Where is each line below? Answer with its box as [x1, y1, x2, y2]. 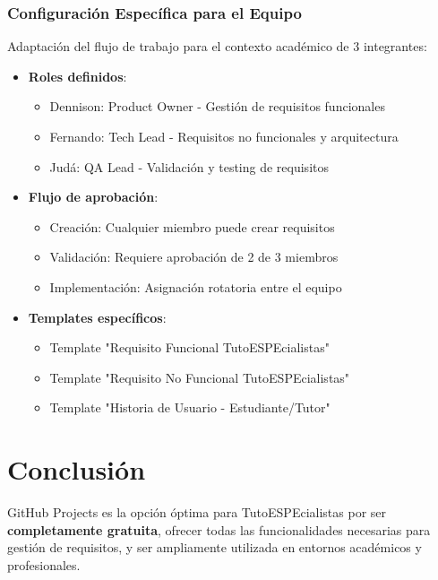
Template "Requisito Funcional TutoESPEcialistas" [49, 338, 330, 357]
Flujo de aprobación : [28, 187, 159, 206]
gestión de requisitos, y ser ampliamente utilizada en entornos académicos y [7, 538, 422, 557]
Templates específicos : [28, 307, 167, 326]
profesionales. [7, 555, 81, 574]
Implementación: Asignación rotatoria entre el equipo [49, 277, 342, 296]
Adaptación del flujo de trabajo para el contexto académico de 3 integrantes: [7, 37, 427, 56]
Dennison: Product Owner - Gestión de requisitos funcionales [49, 97, 385, 116]
